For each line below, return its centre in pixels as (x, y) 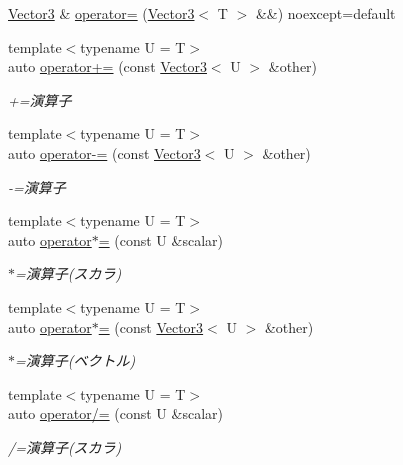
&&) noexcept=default (325, 13)
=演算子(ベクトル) (75, 360)
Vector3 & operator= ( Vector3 (101, 13)
